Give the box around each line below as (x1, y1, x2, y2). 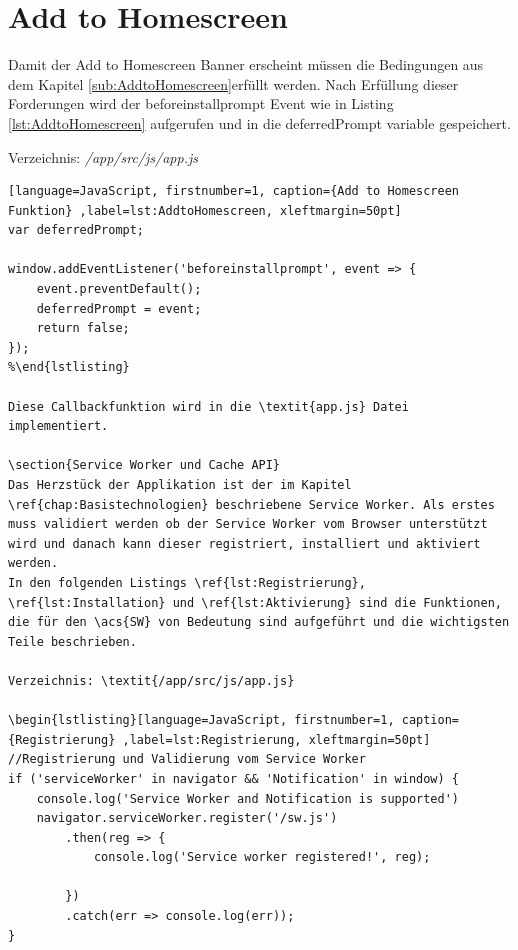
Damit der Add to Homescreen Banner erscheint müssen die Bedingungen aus (8, 54, 484, 75)
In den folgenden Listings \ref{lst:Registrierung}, (8, 575, 366, 590)
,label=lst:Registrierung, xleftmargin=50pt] (122, 732, 431, 747)
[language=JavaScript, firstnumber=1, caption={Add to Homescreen (8, 184, 460, 199)
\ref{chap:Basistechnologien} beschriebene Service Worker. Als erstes (8, 497, 495, 512)
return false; (36, 321, 130, 336)
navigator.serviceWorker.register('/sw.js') (36, 811, 338, 826)
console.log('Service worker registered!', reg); (93, 850, 431, 865)
